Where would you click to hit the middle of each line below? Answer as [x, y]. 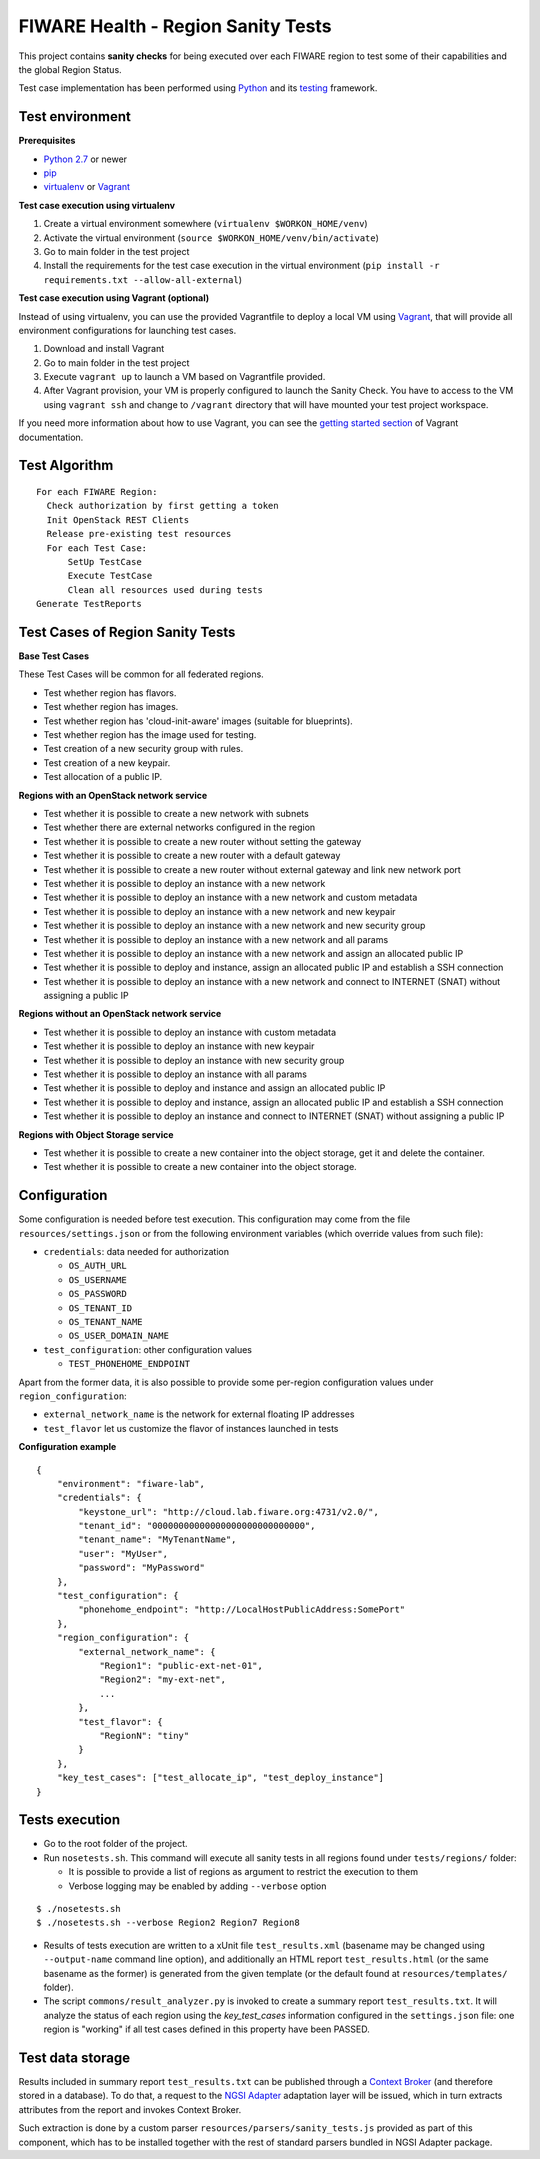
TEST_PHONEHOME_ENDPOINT [129, 1364]
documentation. [51, 437]
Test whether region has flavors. [110, 692]
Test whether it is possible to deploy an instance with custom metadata [190, 1032]
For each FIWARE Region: [97, 492]
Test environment [75, 116]
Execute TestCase [110, 576]
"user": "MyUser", [123, 1553]
